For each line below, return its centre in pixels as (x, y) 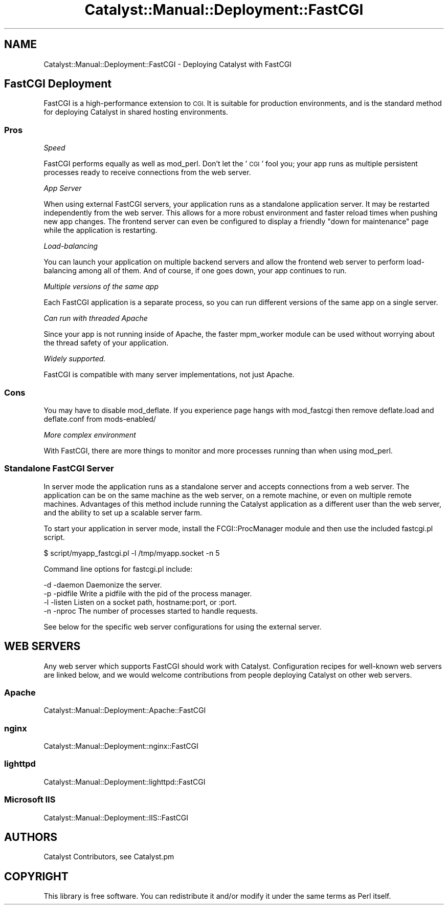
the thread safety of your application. (106, 343)
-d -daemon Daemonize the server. (103, 585)
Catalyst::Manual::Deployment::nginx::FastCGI (121, 746)
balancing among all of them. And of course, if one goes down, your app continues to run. (195, 271)
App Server (63, 188)
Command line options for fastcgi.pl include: (118, 569)
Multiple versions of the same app (101, 287)
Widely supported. (75, 359)
